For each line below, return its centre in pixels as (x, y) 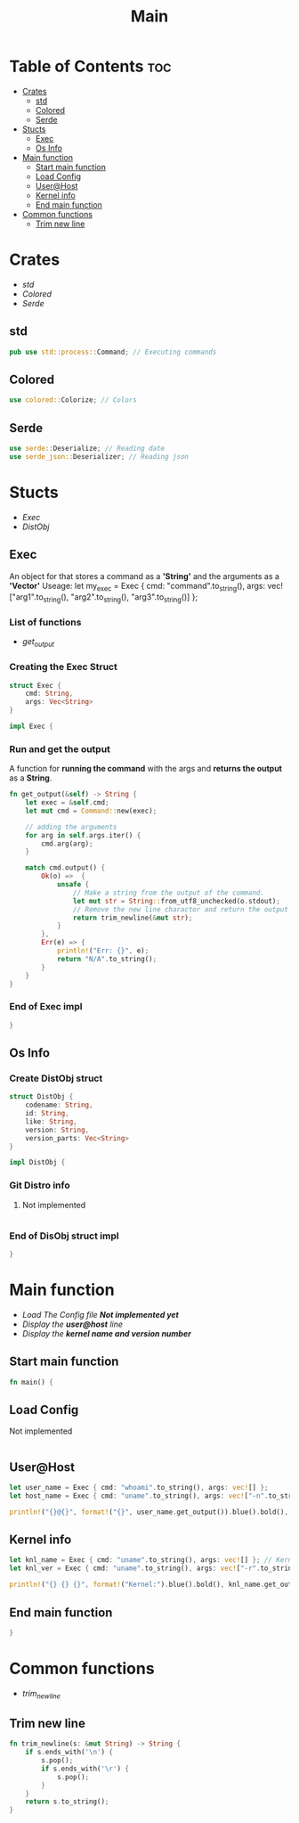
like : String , (51, 1121)
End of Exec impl (46, 1007)
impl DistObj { (37, 1163)
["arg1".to (27, 597)
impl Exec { (31, 727)
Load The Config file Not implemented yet (101, 1314)
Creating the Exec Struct (63, 667)
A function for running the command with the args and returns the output (146, 769)
